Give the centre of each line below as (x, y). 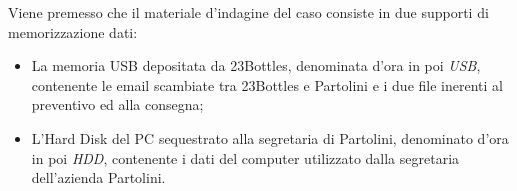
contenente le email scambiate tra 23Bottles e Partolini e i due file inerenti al (267, 84)
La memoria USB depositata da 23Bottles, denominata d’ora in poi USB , (256, 65)
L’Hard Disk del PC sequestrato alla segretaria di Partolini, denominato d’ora (270, 137)
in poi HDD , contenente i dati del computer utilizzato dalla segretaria (245, 157)
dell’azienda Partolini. (98, 177)
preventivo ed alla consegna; (117, 104)
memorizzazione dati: (73, 31)
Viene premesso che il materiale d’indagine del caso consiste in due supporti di (248, 12)
